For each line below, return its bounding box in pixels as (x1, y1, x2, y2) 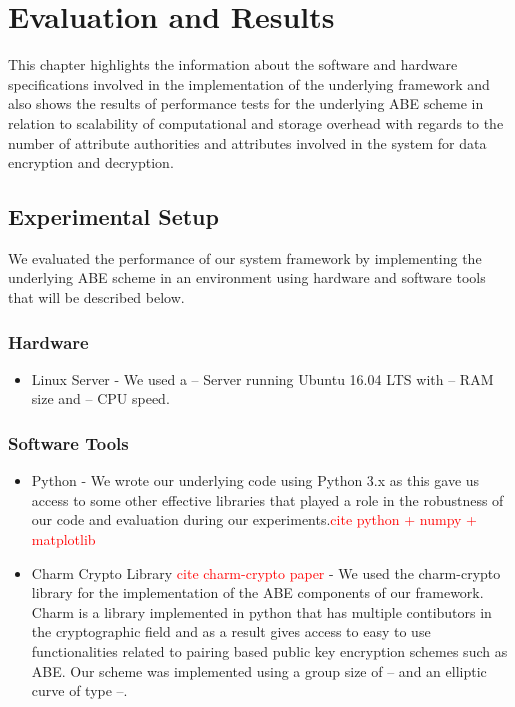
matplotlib (31, 529, 96, 550)
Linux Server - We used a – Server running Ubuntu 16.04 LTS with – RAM (31, 368, 494, 389)
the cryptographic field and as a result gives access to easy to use (31, 621, 431, 642)
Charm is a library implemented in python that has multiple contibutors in (31, 601, 492, 622)
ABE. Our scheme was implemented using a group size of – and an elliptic (31, 660, 487, 681)
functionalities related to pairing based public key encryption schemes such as (31, 641, 508, 662)
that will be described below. (8, 287, 185, 308)
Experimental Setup (8, 201, 219, 232)
